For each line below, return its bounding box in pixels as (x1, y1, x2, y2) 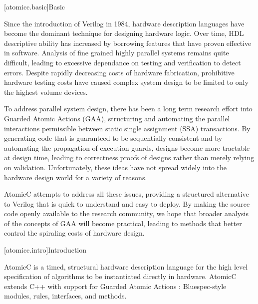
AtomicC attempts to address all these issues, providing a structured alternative (4, 189, 249, 199)
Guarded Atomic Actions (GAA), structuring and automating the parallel (4, 113, 230, 123)
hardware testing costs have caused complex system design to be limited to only (4, 77, 249, 87)
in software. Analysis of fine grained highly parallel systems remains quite (4, 47, 229, 58)
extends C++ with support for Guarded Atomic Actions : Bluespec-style (4, 281, 227, 291)
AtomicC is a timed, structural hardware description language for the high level (4, 261, 248, 272)
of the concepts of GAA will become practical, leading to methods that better (4, 218, 242, 228)
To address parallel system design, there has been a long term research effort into (4, 103, 253, 114)
